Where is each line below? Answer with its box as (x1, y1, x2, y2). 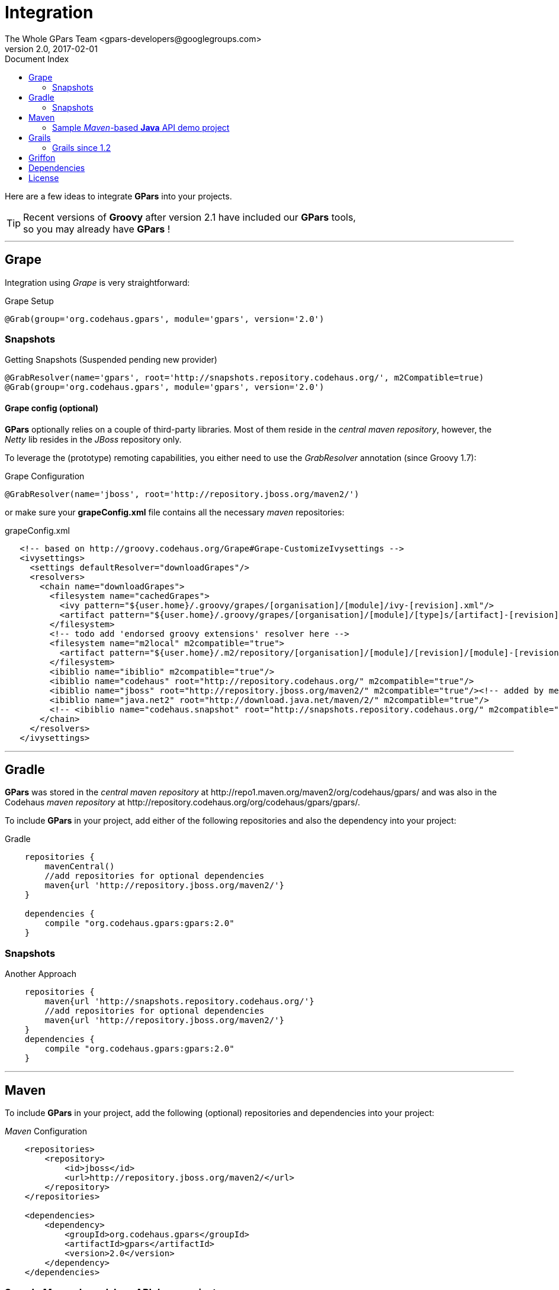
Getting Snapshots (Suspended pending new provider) (5, 354, 217, 365)
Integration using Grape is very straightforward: (5, 277, 190, 288)
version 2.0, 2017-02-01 (5, 43, 98, 54)
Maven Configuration (5, 1126, 88, 1136)
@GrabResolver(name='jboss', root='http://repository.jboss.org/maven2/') (5, 489, 359, 499)
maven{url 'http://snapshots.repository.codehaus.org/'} (44, 996, 314, 1007)
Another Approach (5, 969, 77, 979)
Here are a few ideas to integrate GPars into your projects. (5, 191, 232, 201)
